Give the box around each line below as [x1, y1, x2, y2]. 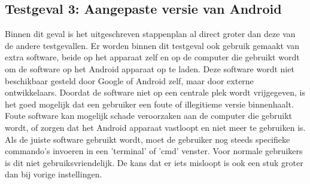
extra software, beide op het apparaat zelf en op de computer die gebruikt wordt [5, 51, 300, 63]
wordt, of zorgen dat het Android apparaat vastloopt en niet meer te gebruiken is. [5, 121, 306, 133]
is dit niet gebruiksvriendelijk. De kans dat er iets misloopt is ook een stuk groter [5, 156, 303, 168]
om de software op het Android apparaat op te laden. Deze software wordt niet [5, 62, 294, 75]
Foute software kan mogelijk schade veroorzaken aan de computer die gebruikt [5, 109, 293, 122]
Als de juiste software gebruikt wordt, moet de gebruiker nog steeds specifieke [5, 133, 290, 145]
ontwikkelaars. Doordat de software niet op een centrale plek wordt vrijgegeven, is [5, 86, 305, 99]
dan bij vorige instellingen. [5, 168, 102, 180]
